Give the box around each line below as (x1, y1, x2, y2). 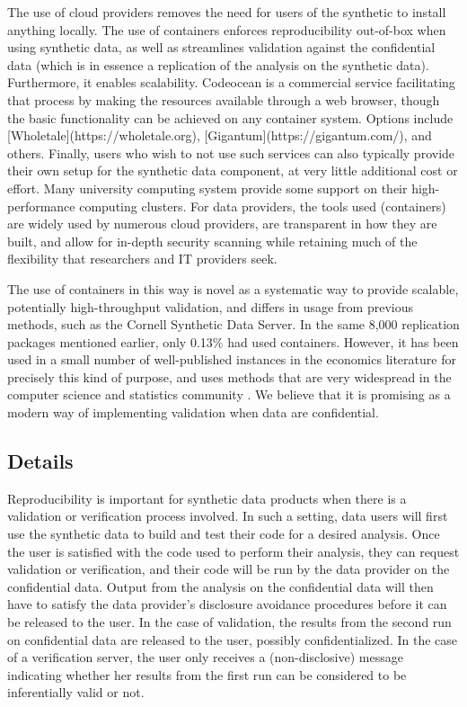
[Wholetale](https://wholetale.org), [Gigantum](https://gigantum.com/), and (7, 126, 432, 145)
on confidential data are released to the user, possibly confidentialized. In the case (7, 630, 457, 649)
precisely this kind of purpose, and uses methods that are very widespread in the (7, 367, 452, 386)
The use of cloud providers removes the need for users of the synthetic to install (7, 3, 446, 21)
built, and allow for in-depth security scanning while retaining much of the (7, 231, 418, 250)
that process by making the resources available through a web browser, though (7, 90, 440, 109)
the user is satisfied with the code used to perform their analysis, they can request (7, 541, 460, 560)
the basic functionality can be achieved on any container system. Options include (7, 108, 454, 127)
